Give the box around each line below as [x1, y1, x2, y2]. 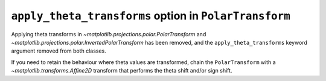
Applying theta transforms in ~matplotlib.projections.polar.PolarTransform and [11, 30, 206, 37]
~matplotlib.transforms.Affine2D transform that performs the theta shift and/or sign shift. [11, 67, 232, 74]
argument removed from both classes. [11, 47, 107, 54]
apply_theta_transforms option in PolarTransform [11, 9, 291, 22]
